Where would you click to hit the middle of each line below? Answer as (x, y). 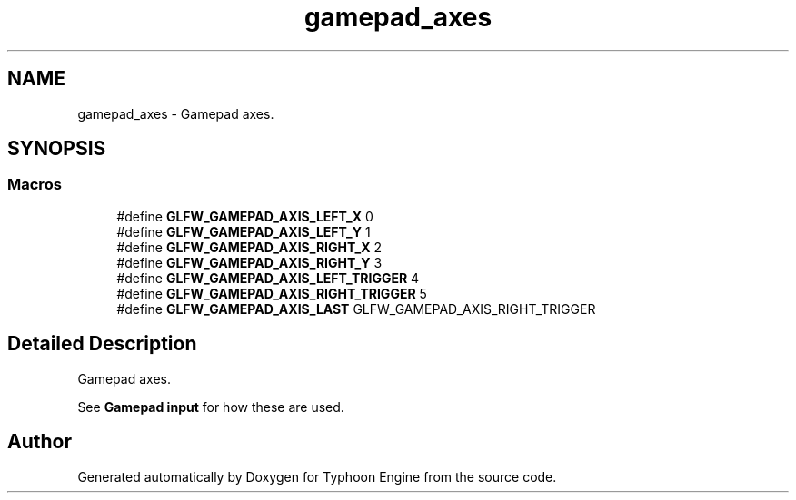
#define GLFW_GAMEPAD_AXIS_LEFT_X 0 (245, 216)
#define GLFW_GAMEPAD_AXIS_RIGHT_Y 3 (249, 262)
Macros (35, 185)
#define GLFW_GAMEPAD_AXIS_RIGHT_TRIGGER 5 (272, 293)
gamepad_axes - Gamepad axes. (176, 113)
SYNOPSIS (57, 149)
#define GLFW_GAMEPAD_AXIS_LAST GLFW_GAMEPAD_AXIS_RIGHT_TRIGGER (356, 309)
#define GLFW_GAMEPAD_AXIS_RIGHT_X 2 (249, 247)
